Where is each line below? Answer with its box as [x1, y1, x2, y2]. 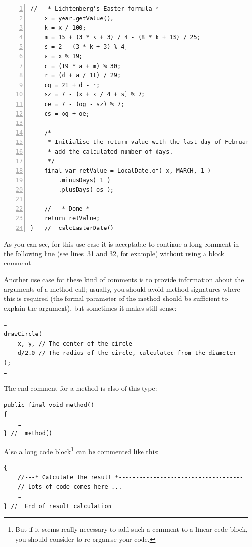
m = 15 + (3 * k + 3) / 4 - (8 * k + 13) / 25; [44, 34, 201, 41]
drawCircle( [4, 331, 42, 337]
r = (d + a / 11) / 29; [44, 72, 121, 79]
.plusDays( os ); [58, 186, 114, 194]
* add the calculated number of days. [47, 148, 173, 155]
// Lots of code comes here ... [17, 483, 122, 491]
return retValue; [44, 215, 100, 222]
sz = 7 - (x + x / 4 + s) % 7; [44, 91, 145, 98]
